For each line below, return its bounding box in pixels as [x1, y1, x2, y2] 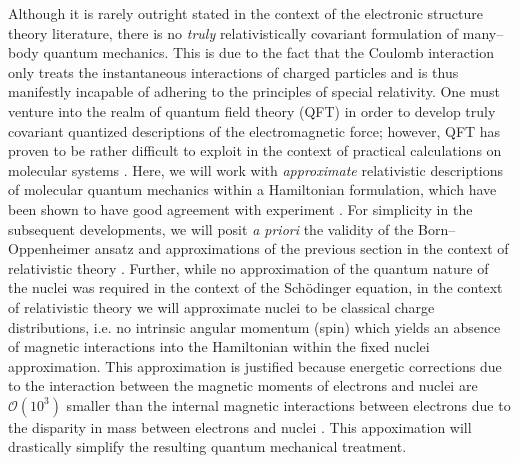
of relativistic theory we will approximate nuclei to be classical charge [8, 296, 435, 317]
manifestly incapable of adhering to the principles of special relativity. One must [8, 81, 501, 102]
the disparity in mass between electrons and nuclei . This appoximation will [8, 416, 472, 437]
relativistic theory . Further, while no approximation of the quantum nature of [8, 257, 489, 278]
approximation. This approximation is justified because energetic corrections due [8, 355, 502, 376]
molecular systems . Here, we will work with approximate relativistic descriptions [8, 159, 503, 180]
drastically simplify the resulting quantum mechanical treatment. [8, 436, 407, 457]
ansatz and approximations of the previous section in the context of [94, 238, 509, 259]
